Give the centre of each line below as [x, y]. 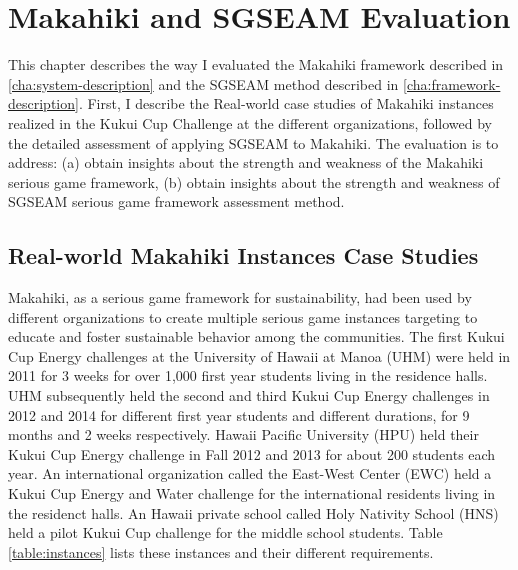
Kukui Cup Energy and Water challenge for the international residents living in [252, 493]
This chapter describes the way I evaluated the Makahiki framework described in [256, 64]
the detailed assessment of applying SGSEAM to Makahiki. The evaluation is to [253, 142]
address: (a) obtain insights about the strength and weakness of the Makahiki [246, 162]
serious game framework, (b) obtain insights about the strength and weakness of [254, 181]
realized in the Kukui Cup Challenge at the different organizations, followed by [250, 122]
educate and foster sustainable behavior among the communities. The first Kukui [256, 336]
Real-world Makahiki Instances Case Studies [243, 255]
